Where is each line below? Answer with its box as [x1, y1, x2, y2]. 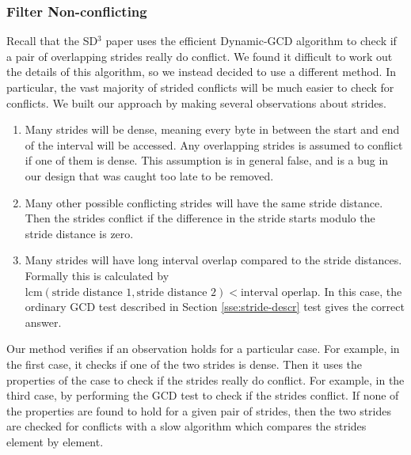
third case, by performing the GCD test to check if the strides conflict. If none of [6, 387, 399, 404]
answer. [25, 313, 62, 330]
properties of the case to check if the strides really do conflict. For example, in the [6, 371, 405, 388]
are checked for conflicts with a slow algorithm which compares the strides [6, 418, 367, 434]
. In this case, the [317, 282, 402, 299]
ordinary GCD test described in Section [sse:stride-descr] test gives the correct [25, 298, 405, 315]
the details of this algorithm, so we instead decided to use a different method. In [6, 63, 396, 80]
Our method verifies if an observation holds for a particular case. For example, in [6, 340, 400, 357]
